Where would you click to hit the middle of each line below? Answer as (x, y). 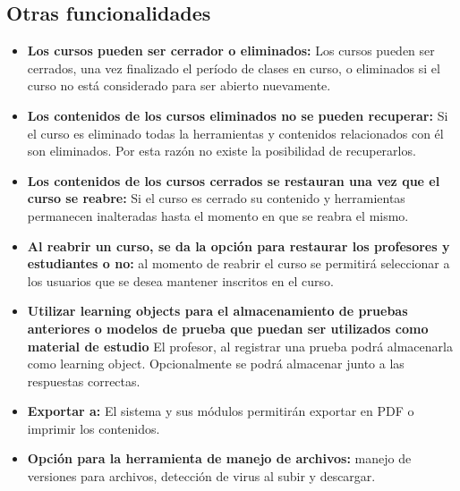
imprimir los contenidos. (94, 428)
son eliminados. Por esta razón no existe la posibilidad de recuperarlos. (221, 151)
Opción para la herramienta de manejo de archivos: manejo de (219, 458)
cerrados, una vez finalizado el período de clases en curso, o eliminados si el (234, 68)
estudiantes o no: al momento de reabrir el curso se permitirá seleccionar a (239, 263)
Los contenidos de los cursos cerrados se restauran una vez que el (234, 180)
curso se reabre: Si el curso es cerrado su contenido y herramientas (216, 198)
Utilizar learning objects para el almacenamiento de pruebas (217, 311)
